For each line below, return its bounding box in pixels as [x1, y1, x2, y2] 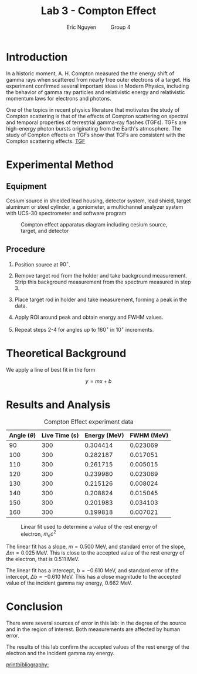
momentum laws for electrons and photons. [6, 95, 111, 102]
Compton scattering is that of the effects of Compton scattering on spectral [6, 112, 189, 119]
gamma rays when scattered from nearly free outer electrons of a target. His [6, 76, 191, 83]
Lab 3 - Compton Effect [40, 4, 157, 18]
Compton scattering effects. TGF [6, 137, 86, 145]
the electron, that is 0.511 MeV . [6, 556, 80, 563]
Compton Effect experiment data [43, 418, 134, 426]
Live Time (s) [41, 431, 79, 439]
